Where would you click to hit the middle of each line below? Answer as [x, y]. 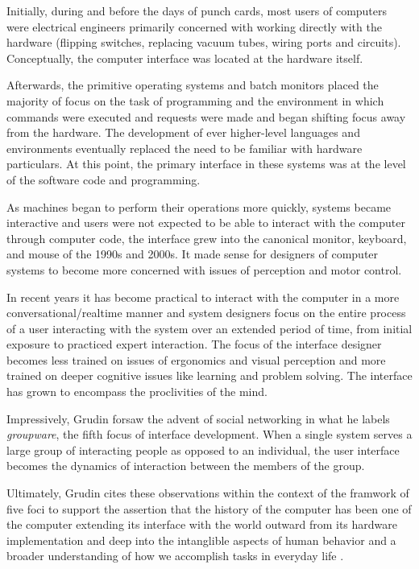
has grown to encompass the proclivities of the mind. [137, 392]
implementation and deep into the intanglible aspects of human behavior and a [201, 540]
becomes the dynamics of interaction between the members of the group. [186, 466]
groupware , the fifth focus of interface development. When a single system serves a [209, 434]
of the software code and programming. [104, 179]
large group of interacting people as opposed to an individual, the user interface [203, 449]
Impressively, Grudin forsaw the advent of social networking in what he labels [198, 418]
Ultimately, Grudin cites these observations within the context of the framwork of [208, 493]
